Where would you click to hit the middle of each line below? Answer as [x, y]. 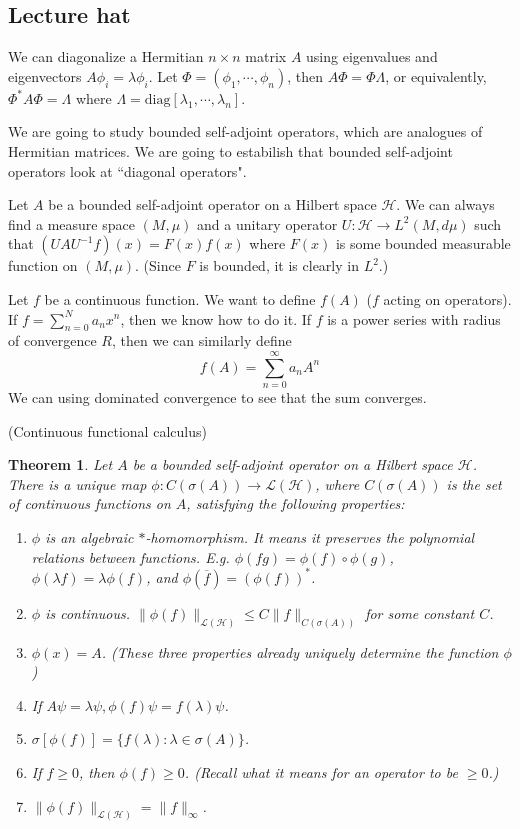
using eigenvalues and [372, 56]
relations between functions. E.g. [130, 556]
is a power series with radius [414, 318]
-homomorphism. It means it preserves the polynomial [310, 537]
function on [43, 265]
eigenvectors [45, 75]
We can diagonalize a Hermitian [106, 56]
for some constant [420, 612]
